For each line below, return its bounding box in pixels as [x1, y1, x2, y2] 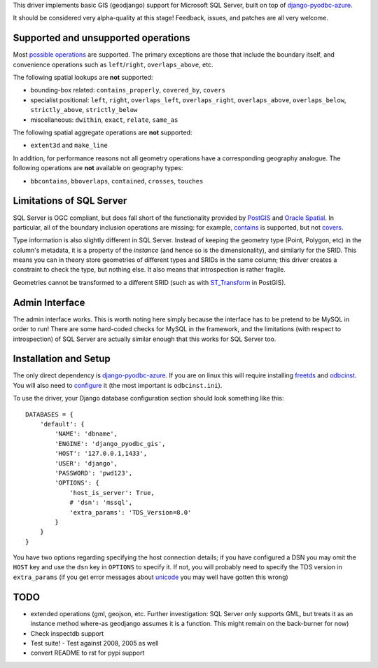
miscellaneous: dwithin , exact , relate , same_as [30, 116, 178, 124]
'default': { [39, 420, 85, 428]
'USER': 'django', [55, 459, 118, 467]
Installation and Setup [13, 353, 111, 365]
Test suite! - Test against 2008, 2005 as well [30, 639, 159, 647]
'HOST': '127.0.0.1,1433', [55, 450, 148, 458]
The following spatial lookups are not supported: [13, 74, 153, 82]
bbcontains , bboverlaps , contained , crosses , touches [30, 176, 204, 185]
